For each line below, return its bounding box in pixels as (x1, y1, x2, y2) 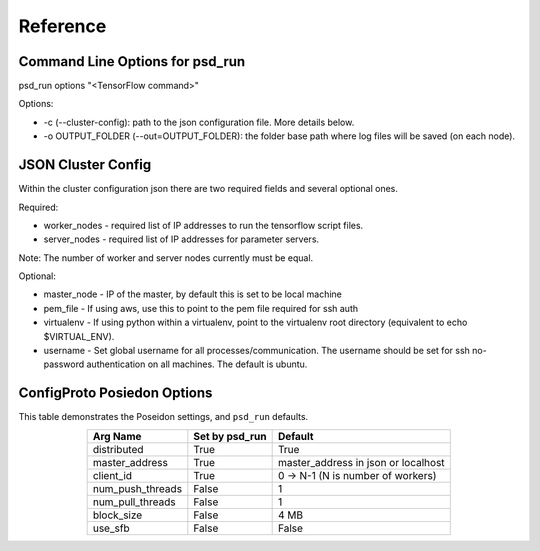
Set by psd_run (193, 429, 267, 443)
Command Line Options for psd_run (18, 53, 246, 70)
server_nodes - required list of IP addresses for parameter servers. (43, 233, 320, 245)
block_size (92, 508, 143, 522)
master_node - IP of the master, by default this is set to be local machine (43, 288, 342, 300)
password (43, 358, 85, 370)
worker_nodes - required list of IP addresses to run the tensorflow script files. (43, 219, 364, 231)
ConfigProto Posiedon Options (18, 385, 213, 402)
